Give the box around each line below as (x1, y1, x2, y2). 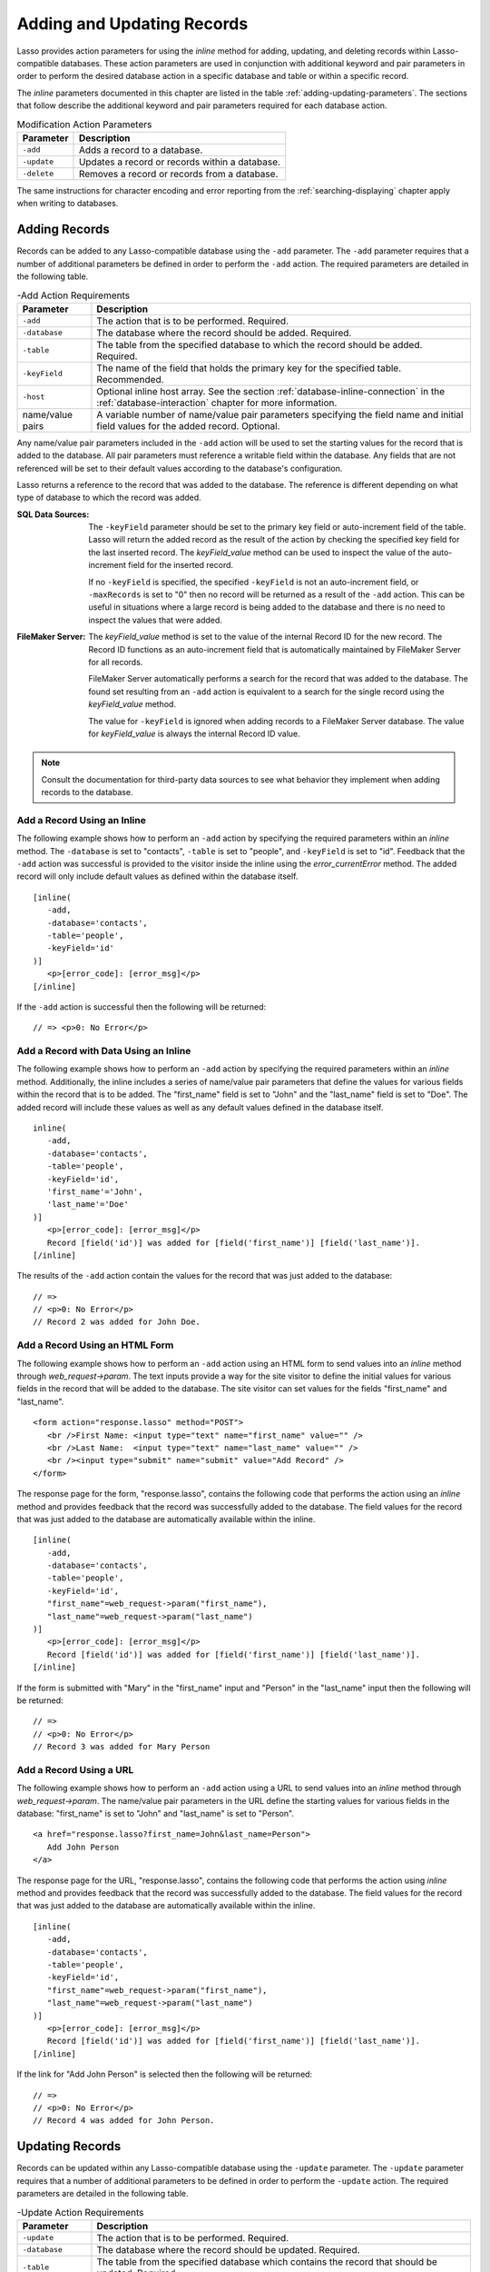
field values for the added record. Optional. (96, 419, 280, 432)
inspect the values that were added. (88, 614, 222, 625)
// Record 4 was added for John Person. (33, 2116, 215, 2126)
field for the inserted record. (128, 560, 234, 571)
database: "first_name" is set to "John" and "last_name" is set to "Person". (16, 1809, 295, 1819)
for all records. (88, 656, 143, 667)
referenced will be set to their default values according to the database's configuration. (16, 463, 343, 473)
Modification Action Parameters (16, 118, 152, 131)
